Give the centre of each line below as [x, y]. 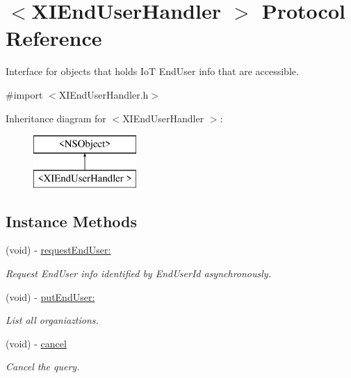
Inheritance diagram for [56, 118]
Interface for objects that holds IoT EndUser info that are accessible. [152, 71]
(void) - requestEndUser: [58, 250]
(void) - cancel [36, 343]
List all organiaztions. [52, 320]
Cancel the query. [43, 367]
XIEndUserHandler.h [104, 94]
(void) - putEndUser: [50, 296]
